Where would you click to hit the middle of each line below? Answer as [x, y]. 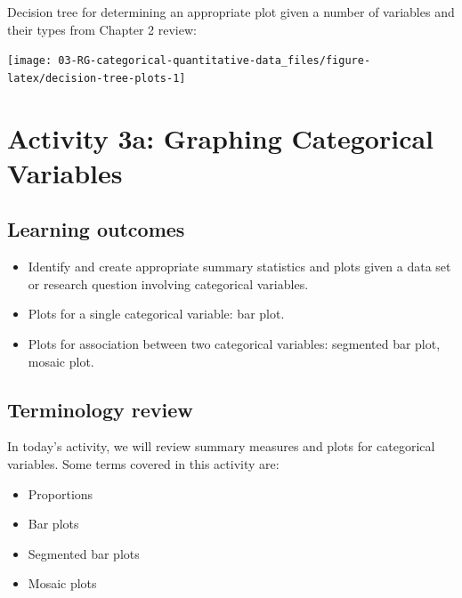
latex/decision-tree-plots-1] [97, 78]
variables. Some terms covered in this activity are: [143, 464]
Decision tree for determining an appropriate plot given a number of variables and [231, 12]
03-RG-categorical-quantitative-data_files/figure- [215, 61]
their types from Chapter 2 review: [102, 29]
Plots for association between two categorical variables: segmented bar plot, [234, 344]
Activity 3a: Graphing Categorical [221, 137]
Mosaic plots [62, 583]
